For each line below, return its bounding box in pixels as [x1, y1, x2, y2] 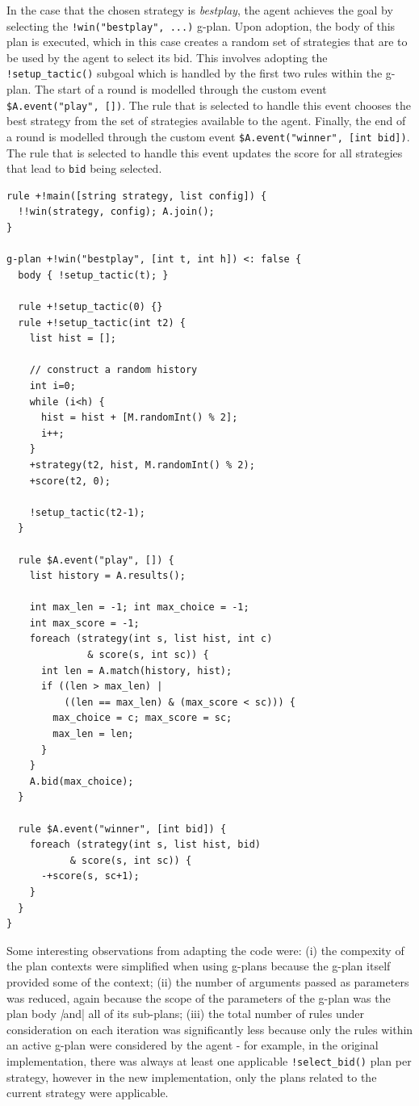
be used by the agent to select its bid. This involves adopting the [6, 48, 328, 65]
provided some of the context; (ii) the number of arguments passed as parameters [6, 973, 409, 990]
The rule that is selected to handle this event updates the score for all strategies [6, 144, 403, 161]
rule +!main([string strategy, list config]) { [6, 190, 267, 202]
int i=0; [29, 379, 76, 392]
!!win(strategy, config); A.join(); [18, 206, 215, 218]
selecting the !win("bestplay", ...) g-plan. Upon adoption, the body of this [6, 17, 396, 34]
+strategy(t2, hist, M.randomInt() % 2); [29, 459, 255, 471]
